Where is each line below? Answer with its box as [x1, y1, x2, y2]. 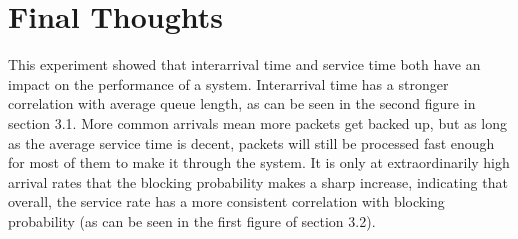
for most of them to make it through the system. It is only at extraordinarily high [8, 152, 510, 173]
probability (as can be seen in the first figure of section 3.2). [8, 210, 376, 231]
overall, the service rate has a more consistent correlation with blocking [8, 191, 445, 212]
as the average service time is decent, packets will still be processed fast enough [8, 132, 495, 153]
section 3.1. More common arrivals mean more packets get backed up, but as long [8, 112, 507, 133]
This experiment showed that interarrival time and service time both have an [8, 54, 481, 75]
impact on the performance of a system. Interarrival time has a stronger [8, 73, 449, 94]
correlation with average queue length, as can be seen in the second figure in [8, 93, 476, 114]
